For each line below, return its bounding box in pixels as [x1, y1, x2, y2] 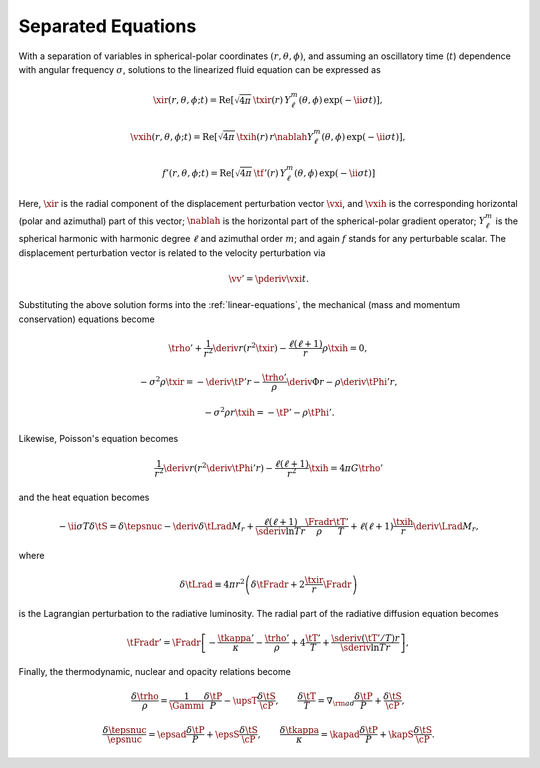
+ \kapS [379, 728, 414, 740]
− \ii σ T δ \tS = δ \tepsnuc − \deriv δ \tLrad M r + [58, 520, 255, 534]
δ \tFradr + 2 [250, 578, 305, 590]
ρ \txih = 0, [321, 342, 368, 354]
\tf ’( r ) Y [253, 167, 287, 179]
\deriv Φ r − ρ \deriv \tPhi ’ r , [286, 376, 398, 387]
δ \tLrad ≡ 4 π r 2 [179, 577, 245, 590]
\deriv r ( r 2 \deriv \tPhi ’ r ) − [163, 460, 274, 474]
